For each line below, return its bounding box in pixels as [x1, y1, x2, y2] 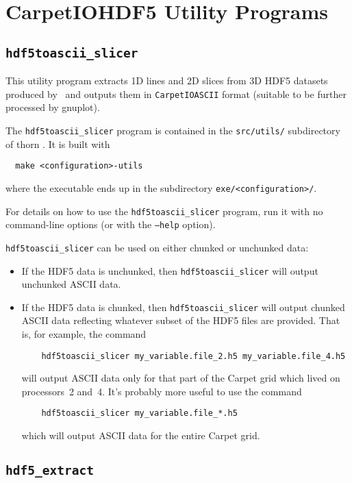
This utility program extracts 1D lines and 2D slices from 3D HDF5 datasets [5, 73, 328, 88]
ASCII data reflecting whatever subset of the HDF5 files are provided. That [21, 313, 340, 327]
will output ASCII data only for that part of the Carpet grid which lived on [21, 371, 340, 385]
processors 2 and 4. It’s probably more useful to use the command [21, 384, 302, 398]
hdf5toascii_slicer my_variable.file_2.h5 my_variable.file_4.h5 [41, 351, 346, 361]
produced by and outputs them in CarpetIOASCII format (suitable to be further [5, 86, 347, 101]
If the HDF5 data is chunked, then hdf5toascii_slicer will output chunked [21, 299, 345, 314]
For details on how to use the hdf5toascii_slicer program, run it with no [5, 203, 323, 218]
